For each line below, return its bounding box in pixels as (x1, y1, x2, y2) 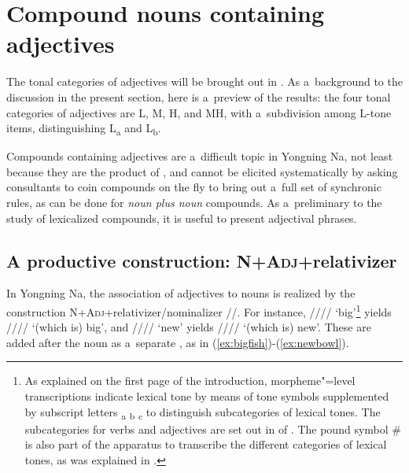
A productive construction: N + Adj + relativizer (6, 248, 397, 272)
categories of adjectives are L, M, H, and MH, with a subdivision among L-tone (6, 104, 392, 120)
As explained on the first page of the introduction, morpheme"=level (24, 372, 356, 389)
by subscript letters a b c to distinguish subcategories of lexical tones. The (24, 403, 381, 422)
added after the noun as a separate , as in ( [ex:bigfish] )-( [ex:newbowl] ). (6, 334, 349, 350)
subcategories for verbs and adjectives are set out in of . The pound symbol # (24, 420, 401, 437)
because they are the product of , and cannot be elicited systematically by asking (6, 163, 398, 179)
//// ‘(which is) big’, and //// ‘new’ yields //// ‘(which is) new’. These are (6, 319, 371, 335)
